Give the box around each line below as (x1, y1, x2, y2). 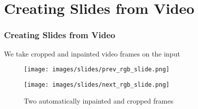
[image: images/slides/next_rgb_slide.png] (24, 81, 170, 88)
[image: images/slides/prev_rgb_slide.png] (24, 66, 170, 73)
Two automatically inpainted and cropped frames (24, 95, 174, 106)
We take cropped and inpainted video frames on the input (4, 48, 180, 58)
